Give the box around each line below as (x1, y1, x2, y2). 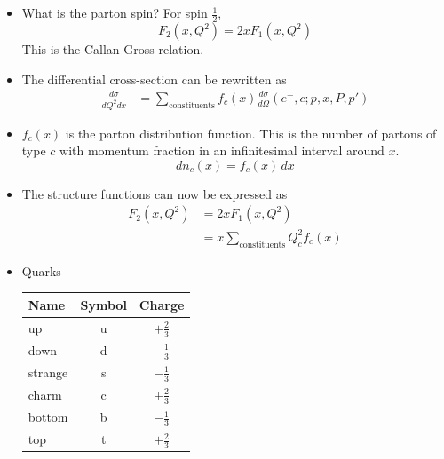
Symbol (80, 295, 127, 313)
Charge (139, 295, 185, 313)
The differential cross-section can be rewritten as (21, 69, 287, 88)
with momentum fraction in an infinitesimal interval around (59, 141, 385, 160)
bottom (28, 408, 68, 426)
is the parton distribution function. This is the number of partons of (65, 123, 437, 142)
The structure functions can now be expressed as (21, 184, 288, 202)
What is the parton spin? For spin (21, 4, 208, 22)
